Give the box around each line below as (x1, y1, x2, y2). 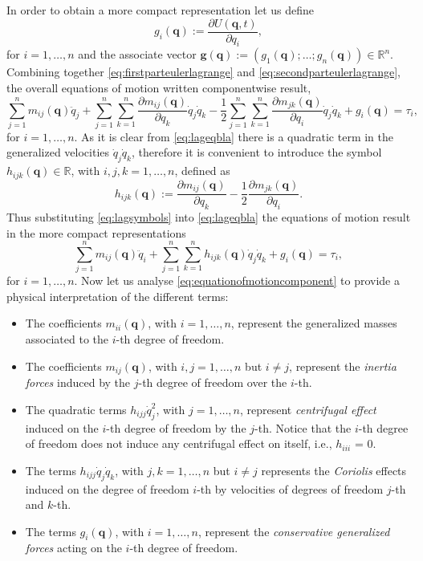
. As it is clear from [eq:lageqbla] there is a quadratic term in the (74, 128, 394, 144)
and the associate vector (78, 46, 197, 63)
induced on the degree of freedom (25, 480, 189, 497)
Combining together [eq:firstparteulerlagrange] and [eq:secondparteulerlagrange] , (6, 63, 401, 80)
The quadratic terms (25, 400, 127, 417)
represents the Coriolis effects (261, 461, 407, 478)
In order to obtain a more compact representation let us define (6, 2, 314, 18)
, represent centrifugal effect (240, 400, 376, 417)
